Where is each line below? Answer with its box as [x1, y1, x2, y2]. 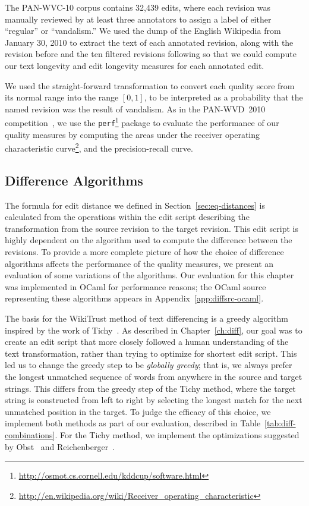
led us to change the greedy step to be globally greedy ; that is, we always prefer [5, 359, 292, 371]
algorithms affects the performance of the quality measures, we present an [5, 257, 274, 269]
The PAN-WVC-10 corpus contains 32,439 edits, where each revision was [5, 1, 271, 13]
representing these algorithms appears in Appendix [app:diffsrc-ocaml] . [5, 292, 264, 304]
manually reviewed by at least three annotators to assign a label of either [5, 12, 272, 25]
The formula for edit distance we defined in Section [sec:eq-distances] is [5, 199, 265, 211]
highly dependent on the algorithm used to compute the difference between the [5, 234, 292, 246]
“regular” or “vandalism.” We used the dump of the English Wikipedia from [5, 24, 281, 37]
